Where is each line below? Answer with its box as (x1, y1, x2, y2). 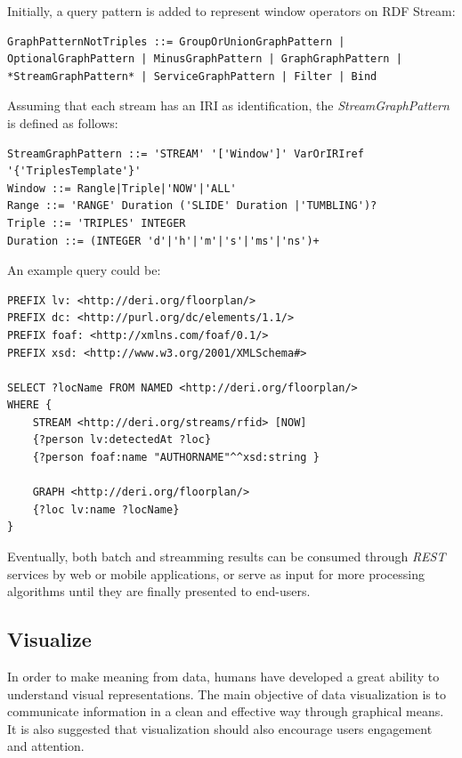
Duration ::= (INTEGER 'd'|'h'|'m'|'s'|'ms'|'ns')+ (7, 234, 320, 247)
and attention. (7, 737, 85, 755)
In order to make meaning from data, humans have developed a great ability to (7, 667, 440, 686)
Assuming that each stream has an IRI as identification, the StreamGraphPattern (7, 96, 450, 115)
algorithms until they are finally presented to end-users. (7, 582, 311, 601)
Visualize (7, 625, 92, 653)
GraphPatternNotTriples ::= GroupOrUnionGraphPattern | (7, 35, 345, 48)
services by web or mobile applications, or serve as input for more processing (7, 564, 425, 583)
